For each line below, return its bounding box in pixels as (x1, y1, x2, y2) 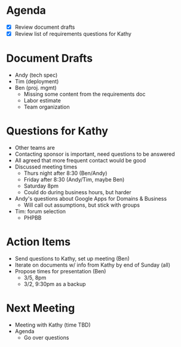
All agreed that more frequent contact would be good (14, 156, 146, 164)
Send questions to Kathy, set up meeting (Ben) (14, 255, 130, 262)
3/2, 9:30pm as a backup (23, 280, 86, 288)
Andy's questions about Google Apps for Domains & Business (14, 195, 167, 202)
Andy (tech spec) (14, 71, 58, 79)
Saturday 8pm (23, 182, 59, 189)
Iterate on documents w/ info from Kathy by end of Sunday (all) (14, 261, 171, 268)
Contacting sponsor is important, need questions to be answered (14, 150, 175, 158)
